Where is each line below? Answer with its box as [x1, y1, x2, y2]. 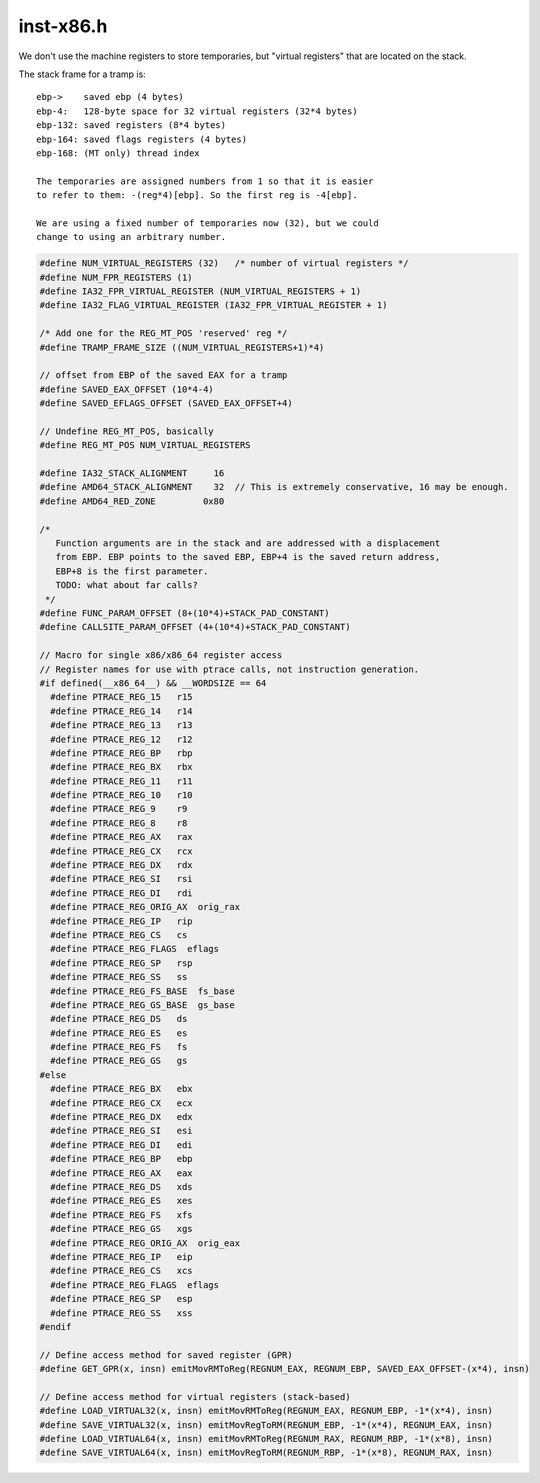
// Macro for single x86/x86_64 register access [39, 650, 283, 661]
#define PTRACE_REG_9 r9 [50, 803, 188, 815]
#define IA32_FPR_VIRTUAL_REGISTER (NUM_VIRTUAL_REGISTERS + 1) [39, 286, 362, 297]
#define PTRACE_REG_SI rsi [50, 873, 194, 885]
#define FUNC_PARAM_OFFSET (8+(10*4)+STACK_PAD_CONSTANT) [39, 607, 330, 619]
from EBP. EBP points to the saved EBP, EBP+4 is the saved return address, [55, 551, 441, 563]
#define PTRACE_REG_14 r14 [50, 705, 194, 717]
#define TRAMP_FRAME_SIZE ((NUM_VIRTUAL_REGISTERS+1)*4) [39, 341, 325, 353]
